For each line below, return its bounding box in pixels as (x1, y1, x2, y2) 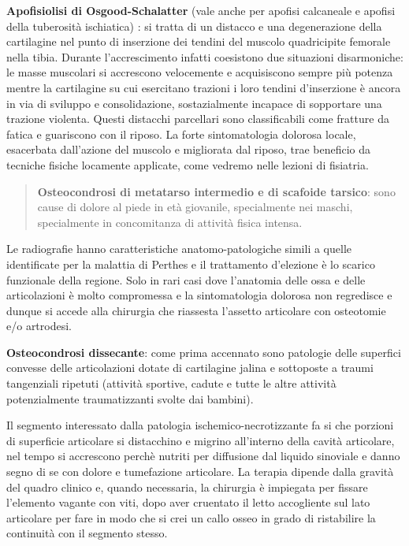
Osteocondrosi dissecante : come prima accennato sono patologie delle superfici (6, 344, 401, 360)
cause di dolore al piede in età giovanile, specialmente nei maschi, (37, 199, 353, 215)
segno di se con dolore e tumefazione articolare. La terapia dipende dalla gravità (6, 463, 394, 480)
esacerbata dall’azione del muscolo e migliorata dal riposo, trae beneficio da (6, 141, 370, 158)
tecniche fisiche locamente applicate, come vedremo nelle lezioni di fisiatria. (6, 156, 369, 173)
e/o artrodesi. (6, 318, 72, 334)
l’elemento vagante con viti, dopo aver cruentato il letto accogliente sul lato (6, 494, 370, 511)
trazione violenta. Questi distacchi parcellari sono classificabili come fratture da (6, 110, 389, 127)
